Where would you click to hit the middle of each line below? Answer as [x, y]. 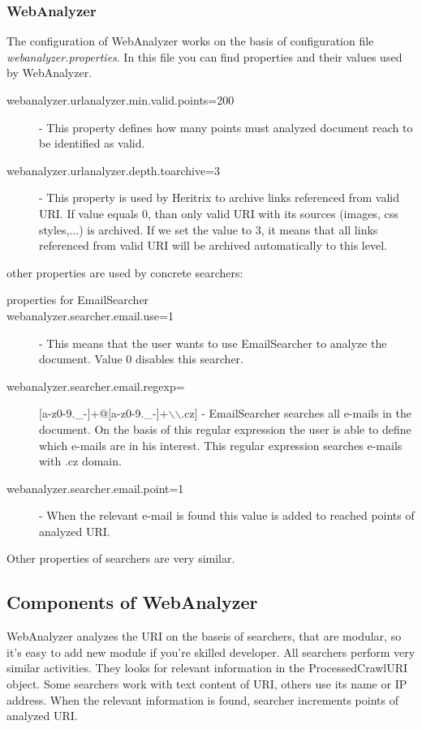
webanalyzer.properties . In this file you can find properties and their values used [205, 56]
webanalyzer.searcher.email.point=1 [95, 488]
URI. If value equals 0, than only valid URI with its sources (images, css [219, 213]
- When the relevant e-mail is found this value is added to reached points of [227, 515]
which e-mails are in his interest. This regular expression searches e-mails [221, 445]
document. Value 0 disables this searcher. [141, 359]
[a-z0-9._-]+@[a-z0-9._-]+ [104, 413]
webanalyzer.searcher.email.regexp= [96, 386]
